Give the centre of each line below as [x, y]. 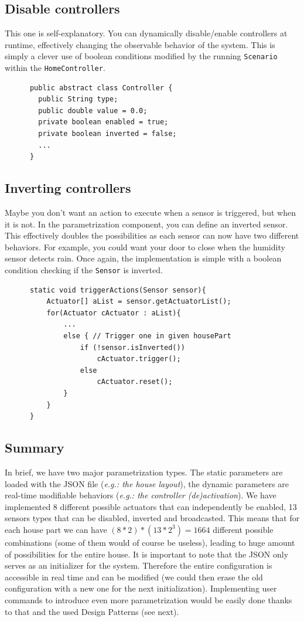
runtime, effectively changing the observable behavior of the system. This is [140, 44]
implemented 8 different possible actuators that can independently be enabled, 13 [151, 506]
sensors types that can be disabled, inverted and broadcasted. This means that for [152, 518]
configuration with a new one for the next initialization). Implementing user [141, 588]
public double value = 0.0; [93, 111]
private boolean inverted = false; [107, 134]
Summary [35, 448]
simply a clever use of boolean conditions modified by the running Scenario [141, 56]
